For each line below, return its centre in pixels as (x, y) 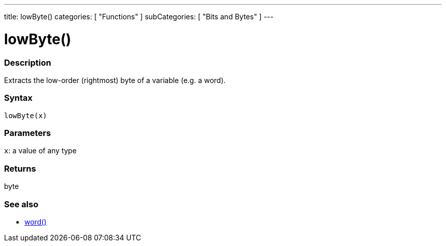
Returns (20, 168)
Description (28, 62)
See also (21, 204)
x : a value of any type (40, 151)
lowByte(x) (26, 115)
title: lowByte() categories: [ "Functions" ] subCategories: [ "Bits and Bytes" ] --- (139, 17)
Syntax (18, 98)
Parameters (27, 133)
